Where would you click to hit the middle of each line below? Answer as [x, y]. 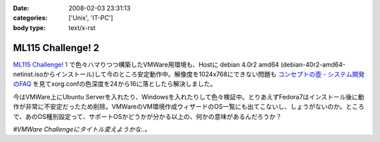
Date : [21, 8]
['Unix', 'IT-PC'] [91, 18]
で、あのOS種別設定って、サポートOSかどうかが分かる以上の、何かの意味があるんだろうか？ [147, 116]
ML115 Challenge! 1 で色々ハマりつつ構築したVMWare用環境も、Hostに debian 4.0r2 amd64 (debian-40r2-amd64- [179, 64]
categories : [30, 18]
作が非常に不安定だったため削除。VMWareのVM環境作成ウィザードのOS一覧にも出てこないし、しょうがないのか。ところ [189, 107]
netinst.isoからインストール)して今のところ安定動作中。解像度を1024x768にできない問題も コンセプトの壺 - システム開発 [189, 74]
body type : [29, 27]
